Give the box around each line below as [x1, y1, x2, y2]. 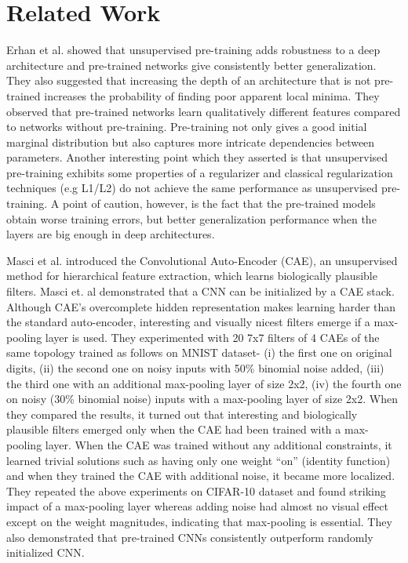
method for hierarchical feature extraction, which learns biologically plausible [6, 267, 377, 284]
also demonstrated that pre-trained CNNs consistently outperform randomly [6, 528, 373, 545]
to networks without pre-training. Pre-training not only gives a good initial [6, 118, 367, 135]
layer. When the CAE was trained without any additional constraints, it [45, 436, 392, 452]
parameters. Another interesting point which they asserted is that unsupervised [6, 149, 388, 165]
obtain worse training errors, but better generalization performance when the [6, 210, 377, 227]
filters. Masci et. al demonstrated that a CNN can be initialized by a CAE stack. [6, 283, 395, 300]
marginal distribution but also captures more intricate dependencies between [6, 133, 375, 150]
